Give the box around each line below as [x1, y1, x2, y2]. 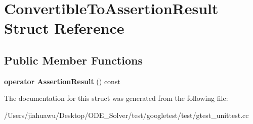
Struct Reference [4, 18, 124, 38]
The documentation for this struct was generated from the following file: [4, 93, 228, 103]
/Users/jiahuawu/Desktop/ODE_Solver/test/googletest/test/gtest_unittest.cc [4, 109, 249, 120]
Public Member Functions [4, 52, 143, 68]
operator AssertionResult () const [4, 76, 120, 86]
